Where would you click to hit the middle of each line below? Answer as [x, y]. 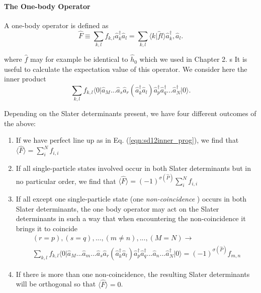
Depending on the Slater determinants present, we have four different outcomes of [130, 113]
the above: [20, 123]
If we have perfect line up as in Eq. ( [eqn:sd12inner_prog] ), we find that [127, 140]
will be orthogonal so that [56, 284]
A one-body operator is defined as [56, 25]
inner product [25, 79]
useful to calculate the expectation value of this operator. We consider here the [126, 69]
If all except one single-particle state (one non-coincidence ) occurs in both [131, 198]
